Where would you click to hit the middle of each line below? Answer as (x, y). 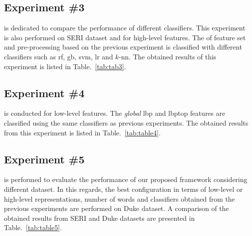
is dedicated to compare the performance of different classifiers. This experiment (125, 28)
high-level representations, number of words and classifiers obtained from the (120, 198)
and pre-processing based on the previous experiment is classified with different (123, 47)
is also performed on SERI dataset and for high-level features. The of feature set (125, 37)
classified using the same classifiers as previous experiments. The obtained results (126, 122)
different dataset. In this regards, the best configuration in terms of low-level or (123, 189)
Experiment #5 (44, 159)
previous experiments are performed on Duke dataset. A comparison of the (116, 208)
